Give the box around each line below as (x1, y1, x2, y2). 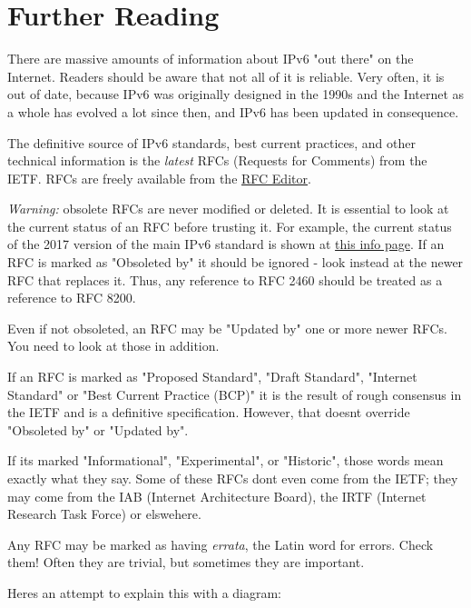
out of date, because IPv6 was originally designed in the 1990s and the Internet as (7, 85, 465, 104)
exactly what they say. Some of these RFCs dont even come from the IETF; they (7, 469, 458, 487)
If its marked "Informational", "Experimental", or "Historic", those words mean (7, 451, 444, 470)
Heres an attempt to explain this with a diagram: (7, 583, 282, 602)
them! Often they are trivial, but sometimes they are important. (7, 553, 365, 572)
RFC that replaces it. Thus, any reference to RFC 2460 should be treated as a (7, 270, 443, 289)
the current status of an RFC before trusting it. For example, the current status (7, 216, 452, 235)
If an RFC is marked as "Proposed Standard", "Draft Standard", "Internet (7, 367, 417, 386)
